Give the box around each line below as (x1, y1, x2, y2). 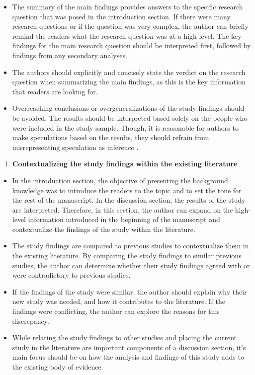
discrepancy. (12, 315, 49, 326)
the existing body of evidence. (12, 362, 103, 372)
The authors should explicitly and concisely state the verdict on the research (12, 67, 246, 77)
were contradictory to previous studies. (12, 270, 131, 280)
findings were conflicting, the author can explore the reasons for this (12, 306, 220, 316)
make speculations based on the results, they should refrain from (12, 132, 209, 143)
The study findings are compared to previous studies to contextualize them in (12, 240, 249, 251)
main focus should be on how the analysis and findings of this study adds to (12, 352, 244, 362)
